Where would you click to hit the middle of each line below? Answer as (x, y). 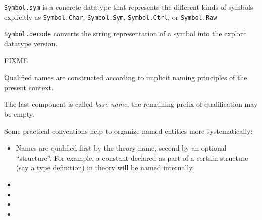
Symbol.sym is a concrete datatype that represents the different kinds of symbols (129, 7)
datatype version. (31, 43)
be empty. (19, 114)
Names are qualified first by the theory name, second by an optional (121, 148)
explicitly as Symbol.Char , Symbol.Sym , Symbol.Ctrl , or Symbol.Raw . (112, 16)
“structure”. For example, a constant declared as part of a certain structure (132, 157)
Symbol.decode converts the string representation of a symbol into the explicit (125, 33)
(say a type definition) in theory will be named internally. (105, 167)
